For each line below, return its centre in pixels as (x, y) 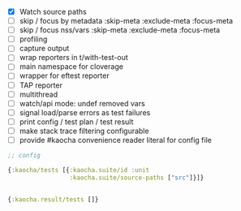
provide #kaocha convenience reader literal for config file (115, 140)
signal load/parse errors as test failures (85, 112)
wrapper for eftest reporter (65, 75)
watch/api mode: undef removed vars (82, 103)
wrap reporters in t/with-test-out (74, 58)
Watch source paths (53, 12)
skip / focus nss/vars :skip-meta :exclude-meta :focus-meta (120, 30)
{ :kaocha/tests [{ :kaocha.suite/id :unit (79, 170)
